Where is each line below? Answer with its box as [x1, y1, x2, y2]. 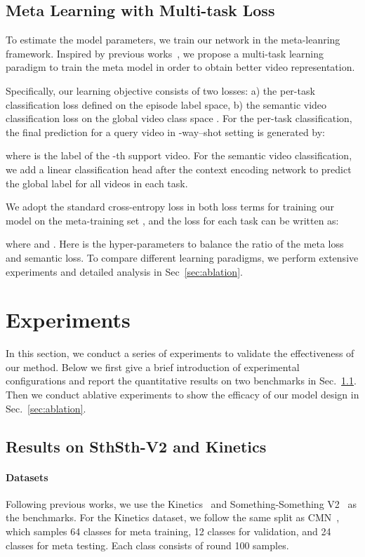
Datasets [6, 469, 48, 484]
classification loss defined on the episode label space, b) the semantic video [6, 97, 327, 112]
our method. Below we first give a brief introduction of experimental [6, 359, 300, 374]
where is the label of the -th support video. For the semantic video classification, [6, 148, 352, 163]
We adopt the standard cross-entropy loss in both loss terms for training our [6, 199, 334, 214]
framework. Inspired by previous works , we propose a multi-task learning [6, 46, 324, 60]
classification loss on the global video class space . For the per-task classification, [6, 111, 352, 126]
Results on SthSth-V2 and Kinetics [6, 435, 267, 457]
